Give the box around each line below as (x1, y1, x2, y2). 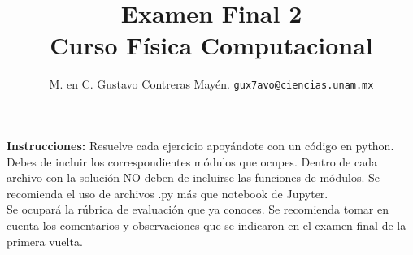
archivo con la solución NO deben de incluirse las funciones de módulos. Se (7, 169, 380, 186)
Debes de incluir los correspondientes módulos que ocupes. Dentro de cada (7, 153, 377, 170)
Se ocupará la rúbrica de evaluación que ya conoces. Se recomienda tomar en (7, 201, 389, 218)
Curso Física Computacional (50, 28, 373, 62)
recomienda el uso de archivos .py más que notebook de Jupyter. (7, 184, 328, 201)
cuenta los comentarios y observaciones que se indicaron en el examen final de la (7, 216, 406, 233)
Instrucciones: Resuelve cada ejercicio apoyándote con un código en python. (7, 136, 394, 153)
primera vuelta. (7, 232, 83, 249)
